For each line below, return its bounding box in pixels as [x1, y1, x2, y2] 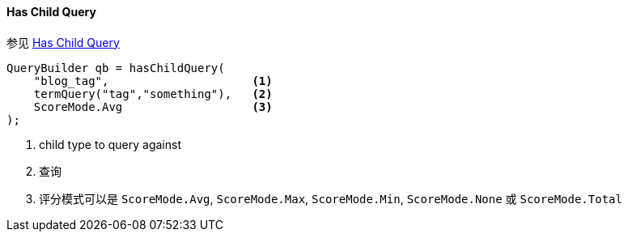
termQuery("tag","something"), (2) [33, 87, 273, 100]
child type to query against [39, 137, 181, 151]
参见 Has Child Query [6, 35, 120, 49]
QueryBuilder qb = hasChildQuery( [6, 61, 225, 74]
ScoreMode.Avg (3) [33, 100, 273, 113]
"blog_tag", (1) [33, 74, 273, 87]
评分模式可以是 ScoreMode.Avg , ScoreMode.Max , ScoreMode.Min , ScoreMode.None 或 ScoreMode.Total [39, 191, 622, 206]
